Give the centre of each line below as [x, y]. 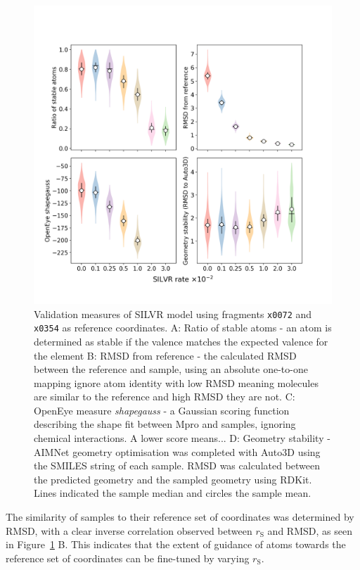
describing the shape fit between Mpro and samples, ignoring [165, 424]
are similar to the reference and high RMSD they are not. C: [165, 397]
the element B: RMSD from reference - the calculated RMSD [165, 355]
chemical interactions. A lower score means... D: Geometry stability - [182, 438]
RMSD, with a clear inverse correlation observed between [129, 530]
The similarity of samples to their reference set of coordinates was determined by [180, 517]
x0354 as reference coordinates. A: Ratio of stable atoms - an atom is [183, 328]
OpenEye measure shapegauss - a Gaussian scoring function [162, 410]
